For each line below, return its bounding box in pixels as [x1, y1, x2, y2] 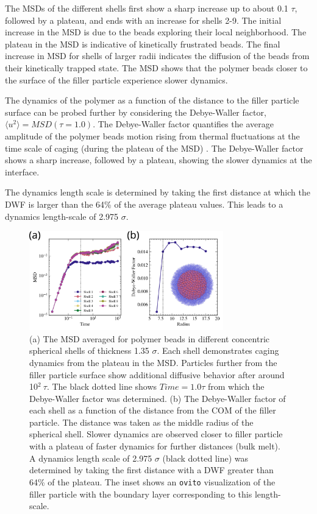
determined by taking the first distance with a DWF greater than [29, 463, 274, 476]
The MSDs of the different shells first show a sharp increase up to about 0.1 [5, 2, 288, 14]
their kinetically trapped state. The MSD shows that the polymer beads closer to [5, 61, 308, 74]
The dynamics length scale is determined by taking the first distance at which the [5, 186, 310, 199]
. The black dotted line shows [46, 380, 157, 393]
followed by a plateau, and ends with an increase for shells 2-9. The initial [5, 13, 282, 26]
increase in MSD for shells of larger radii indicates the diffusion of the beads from [5, 49, 310, 62]
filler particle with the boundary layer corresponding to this [29, 487, 252, 500]
